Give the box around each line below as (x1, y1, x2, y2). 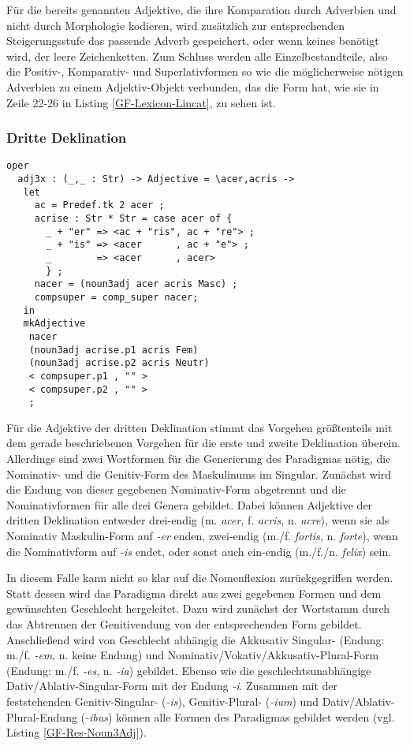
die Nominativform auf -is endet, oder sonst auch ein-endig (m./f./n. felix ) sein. (6, 543, 392, 559)
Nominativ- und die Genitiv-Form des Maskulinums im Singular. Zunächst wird (6, 465, 392, 482)
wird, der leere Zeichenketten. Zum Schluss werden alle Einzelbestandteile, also (6, 47, 388, 64)
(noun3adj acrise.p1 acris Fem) (28, 344, 199, 356)
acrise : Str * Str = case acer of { (34, 213, 233, 224)
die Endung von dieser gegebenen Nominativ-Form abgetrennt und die (6, 481, 346, 498)
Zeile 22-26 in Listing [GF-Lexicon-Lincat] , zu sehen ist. (6, 94, 276, 110)
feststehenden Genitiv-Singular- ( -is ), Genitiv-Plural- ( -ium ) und (6, 692, 319, 709)
